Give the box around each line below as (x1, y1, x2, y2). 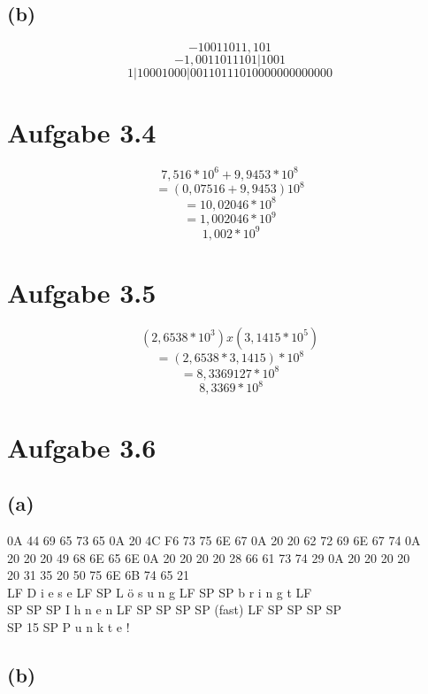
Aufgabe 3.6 (7, 428, 157, 465)
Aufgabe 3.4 (7, 114, 157, 150)
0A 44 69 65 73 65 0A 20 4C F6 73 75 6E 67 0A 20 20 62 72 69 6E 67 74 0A (7, 531, 421, 550)
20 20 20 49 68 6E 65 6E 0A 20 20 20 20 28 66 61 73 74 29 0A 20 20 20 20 (7, 548, 410, 567)
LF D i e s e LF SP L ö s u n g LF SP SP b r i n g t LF (7, 582, 312, 601)
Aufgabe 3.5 (7, 274, 157, 311)
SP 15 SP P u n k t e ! (7, 618, 130, 636)
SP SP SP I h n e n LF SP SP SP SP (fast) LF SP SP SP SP (7, 600, 341, 619)
